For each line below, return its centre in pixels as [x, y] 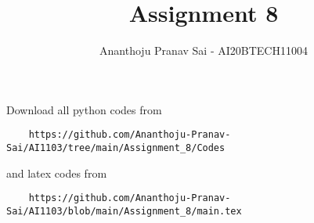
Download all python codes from [84, 109]
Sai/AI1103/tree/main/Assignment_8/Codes [116, 147]
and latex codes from [57, 173]
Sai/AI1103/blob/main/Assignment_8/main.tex [124, 211]
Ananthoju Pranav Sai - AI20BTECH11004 [204, 50]
